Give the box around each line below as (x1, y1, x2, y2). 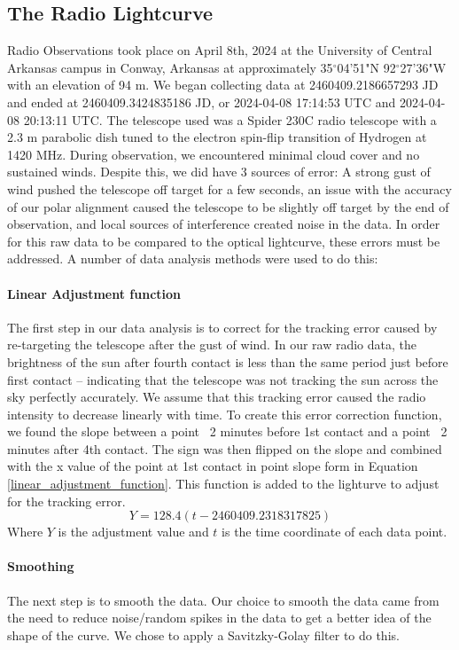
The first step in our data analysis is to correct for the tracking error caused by (7, 317, 438, 336)
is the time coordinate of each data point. (222, 522, 447, 541)
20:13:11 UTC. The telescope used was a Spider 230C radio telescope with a (23, 110, 437, 129)
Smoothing (7, 557, 74, 576)
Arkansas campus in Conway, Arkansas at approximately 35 (7, 58, 333, 76)
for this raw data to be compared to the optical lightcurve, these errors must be (7, 231, 440, 250)
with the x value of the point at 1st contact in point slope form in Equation (7, 457, 418, 475)
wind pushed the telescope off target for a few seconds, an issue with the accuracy (7, 179, 452, 198)
